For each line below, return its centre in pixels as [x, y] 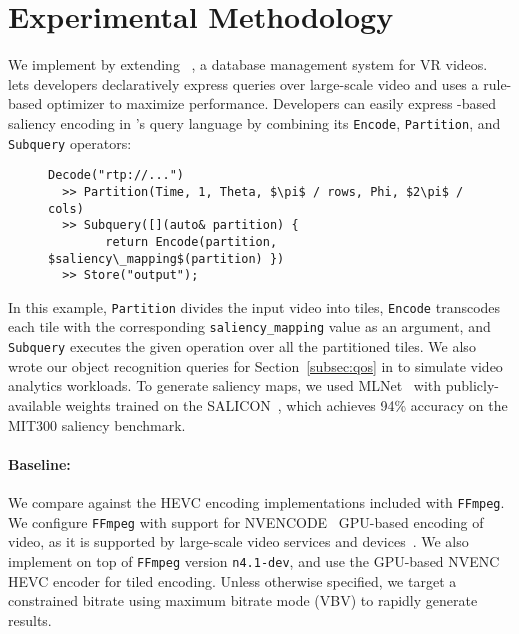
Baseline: [39, 463]
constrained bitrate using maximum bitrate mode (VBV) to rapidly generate [243, 600]
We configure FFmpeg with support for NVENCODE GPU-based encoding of [246, 521]
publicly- [472, 385]
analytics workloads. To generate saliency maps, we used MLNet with [225, 385]
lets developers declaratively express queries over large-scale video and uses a [243, 83]
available [34, 404]
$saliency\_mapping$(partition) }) [166, 258]
